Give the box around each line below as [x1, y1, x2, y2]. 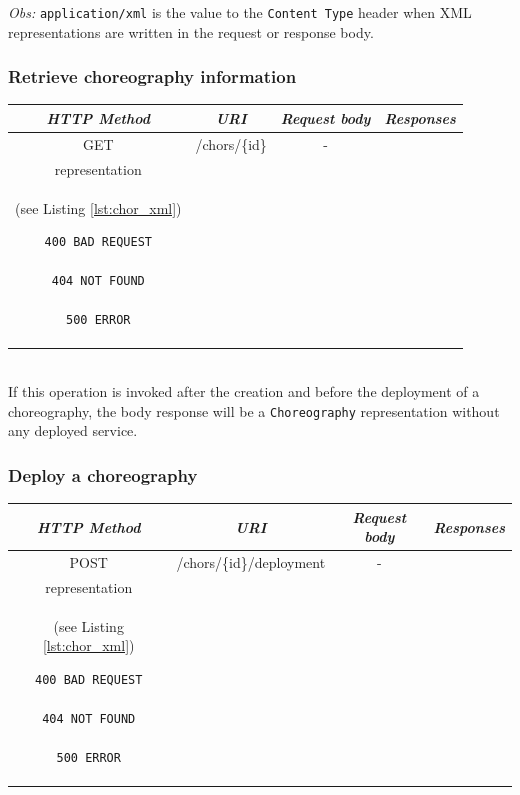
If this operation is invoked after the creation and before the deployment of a [8, 381, 480, 402]
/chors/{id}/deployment [176, 552, 326, 573]
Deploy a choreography [8, 462, 198, 487]
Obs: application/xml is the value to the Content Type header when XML [8, 2, 472, 22]
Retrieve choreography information [8, 64, 297, 89]
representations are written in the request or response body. [8, 21, 374, 42]
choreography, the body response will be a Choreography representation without [8, 400, 500, 421]
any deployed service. [8, 420, 138, 441]
